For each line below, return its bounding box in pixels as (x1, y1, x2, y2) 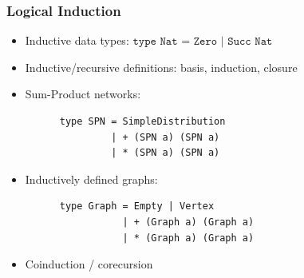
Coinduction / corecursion (25, 256, 153, 272)
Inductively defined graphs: (25, 170, 158, 187)
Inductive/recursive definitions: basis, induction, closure (25, 58, 298, 75)
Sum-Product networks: (25, 85, 141, 102)
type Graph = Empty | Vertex (59, 201, 215, 212)
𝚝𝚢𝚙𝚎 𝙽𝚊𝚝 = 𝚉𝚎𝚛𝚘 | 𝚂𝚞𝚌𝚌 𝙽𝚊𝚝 (132, 36, 273, 48)
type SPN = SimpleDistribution (59, 116, 226, 127)
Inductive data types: (25, 32, 129, 49)
